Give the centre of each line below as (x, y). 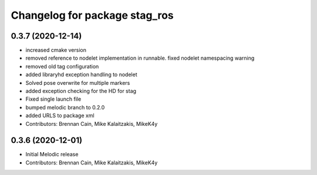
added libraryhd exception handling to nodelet (81, 75)
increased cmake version (56, 50)
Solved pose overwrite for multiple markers (78, 83)
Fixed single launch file (53, 99)
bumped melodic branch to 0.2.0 (65, 107)
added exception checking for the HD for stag (81, 91)
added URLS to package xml (60, 116)
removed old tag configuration (62, 66)
